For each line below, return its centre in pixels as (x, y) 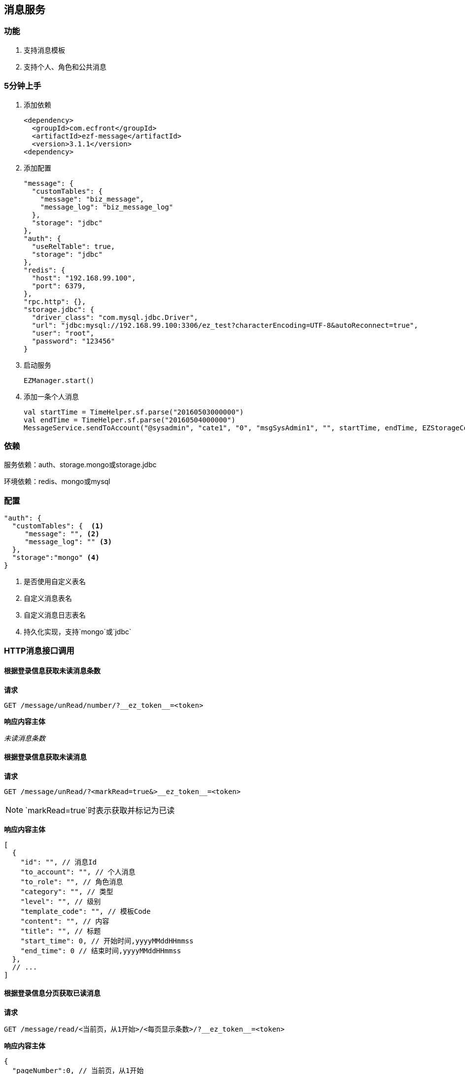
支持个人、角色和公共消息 (65, 67)
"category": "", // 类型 (67, 891)
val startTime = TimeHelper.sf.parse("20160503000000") (134, 412)
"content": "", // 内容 (65, 921)
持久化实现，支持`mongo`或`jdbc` (78, 632)
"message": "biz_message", (92, 199)
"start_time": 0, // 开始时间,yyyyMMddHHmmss (107, 941)
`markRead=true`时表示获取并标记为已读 (100, 810)
